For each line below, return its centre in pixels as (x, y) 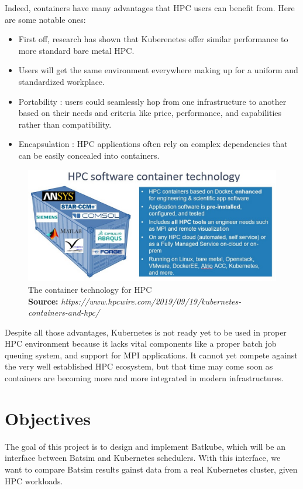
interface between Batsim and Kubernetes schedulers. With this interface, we (143, 458)
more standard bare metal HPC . (76, 50)
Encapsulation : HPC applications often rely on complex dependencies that (153, 144)
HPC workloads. (34, 481)
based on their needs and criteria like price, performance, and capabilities (150, 113)
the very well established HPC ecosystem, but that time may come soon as (139, 366)
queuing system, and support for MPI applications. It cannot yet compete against (151, 355)
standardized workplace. (61, 81)
